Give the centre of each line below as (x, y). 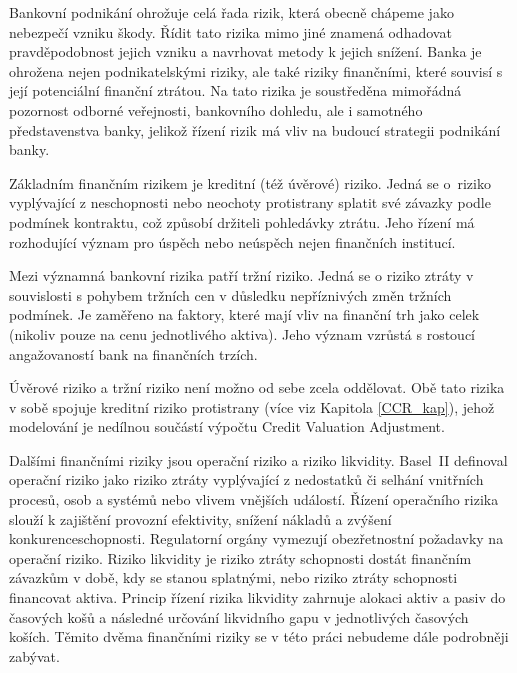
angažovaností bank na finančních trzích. (133, 353)
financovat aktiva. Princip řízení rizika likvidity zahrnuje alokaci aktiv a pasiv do (257, 597)
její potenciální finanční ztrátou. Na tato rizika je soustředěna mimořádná (235, 90)
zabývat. (34, 655)
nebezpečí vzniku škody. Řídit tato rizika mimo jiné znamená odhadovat (230, 31)
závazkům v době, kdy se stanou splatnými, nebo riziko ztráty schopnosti (233, 577)
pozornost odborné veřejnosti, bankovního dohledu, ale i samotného (216, 109)
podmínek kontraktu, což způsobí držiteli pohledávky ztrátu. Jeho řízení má (242, 221)
